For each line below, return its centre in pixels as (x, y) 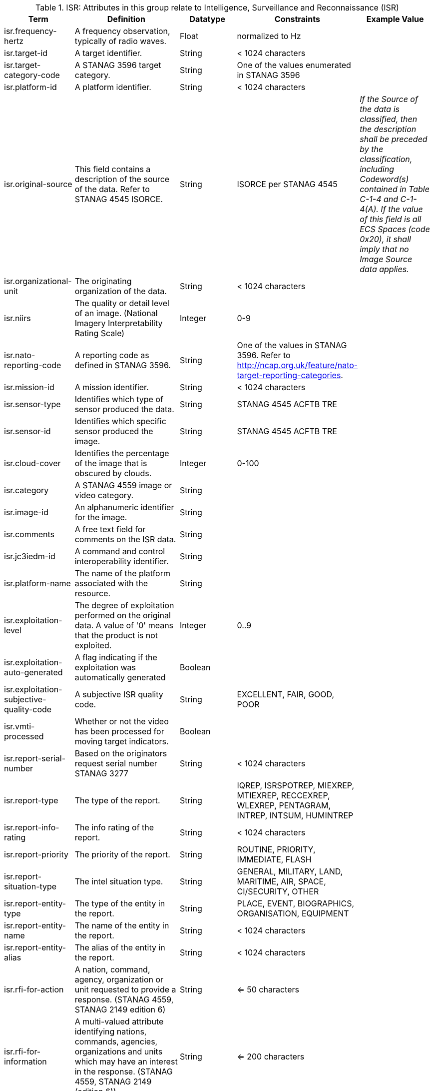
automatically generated (120, 677)
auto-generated (33, 672)
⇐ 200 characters (271, 1056)
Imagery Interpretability (119, 323)
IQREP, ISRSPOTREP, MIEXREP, (296, 785)
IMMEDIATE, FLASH (274, 859)
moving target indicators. (122, 741)
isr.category (26, 490)
